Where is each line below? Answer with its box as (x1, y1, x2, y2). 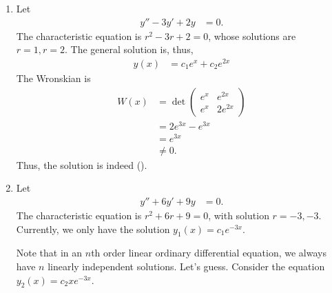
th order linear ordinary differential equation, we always (91, 245, 326, 260)
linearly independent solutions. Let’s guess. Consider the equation (48, 259, 325, 273)
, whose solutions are (208, 28, 296, 43)
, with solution (208, 208, 269, 223)
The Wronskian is (16, 70, 91, 85)
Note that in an (16, 245, 83, 260)
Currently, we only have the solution (16, 221, 170, 236)
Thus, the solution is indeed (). (16, 157, 147, 172)
